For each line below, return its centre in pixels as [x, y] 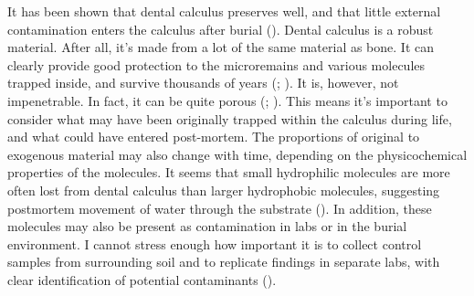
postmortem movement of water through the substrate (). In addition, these [220, 208]
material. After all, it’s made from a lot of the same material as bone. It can [221, 47]
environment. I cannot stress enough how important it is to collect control [215, 243]
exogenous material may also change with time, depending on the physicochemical [237, 154]
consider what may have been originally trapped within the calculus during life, [230, 118]
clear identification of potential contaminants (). [142, 279]
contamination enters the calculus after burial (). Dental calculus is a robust [221, 29]
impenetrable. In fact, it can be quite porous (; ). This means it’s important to [227, 100]
